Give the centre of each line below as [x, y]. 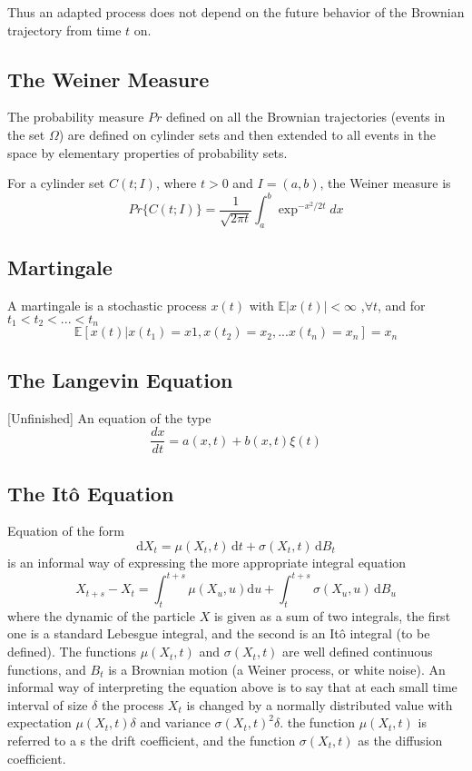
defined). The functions [72, 652]
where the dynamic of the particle [101, 615]
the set [26, 134]
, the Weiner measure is [385, 183]
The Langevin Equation [120, 379]
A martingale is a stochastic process [107, 306]
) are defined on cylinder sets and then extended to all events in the [247, 134]
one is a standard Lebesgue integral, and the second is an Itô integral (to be [219, 633]
